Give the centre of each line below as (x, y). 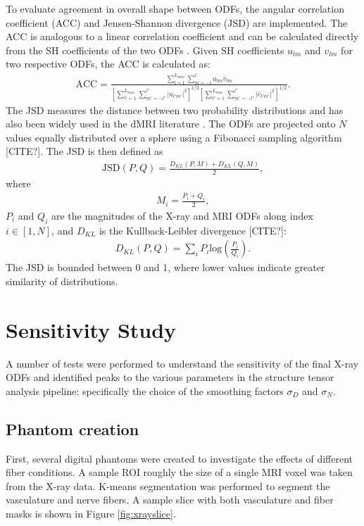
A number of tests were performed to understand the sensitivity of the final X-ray (182, 363)
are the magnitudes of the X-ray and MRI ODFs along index (182, 215)
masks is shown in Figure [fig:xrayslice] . (91, 514)
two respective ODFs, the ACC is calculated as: (108, 64)
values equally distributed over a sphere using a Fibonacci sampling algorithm (174, 137)
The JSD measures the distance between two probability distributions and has (175, 109)
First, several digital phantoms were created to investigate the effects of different (180, 458)
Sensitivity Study (91, 329)
